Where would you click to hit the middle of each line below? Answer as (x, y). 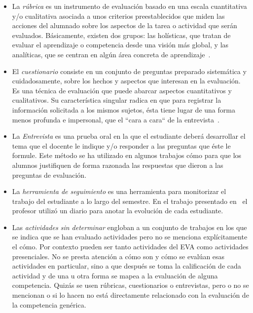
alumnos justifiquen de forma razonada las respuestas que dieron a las (118, 165)
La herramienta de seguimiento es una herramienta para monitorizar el (119, 191)
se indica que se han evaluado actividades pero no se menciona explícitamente (130, 237)
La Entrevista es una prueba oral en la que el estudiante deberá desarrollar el (129, 136)
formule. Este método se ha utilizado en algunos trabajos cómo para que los (127, 155)
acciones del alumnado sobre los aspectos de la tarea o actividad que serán (125, 25)
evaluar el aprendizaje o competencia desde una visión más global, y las (120, 45)
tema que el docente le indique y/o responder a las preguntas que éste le (121, 145)
